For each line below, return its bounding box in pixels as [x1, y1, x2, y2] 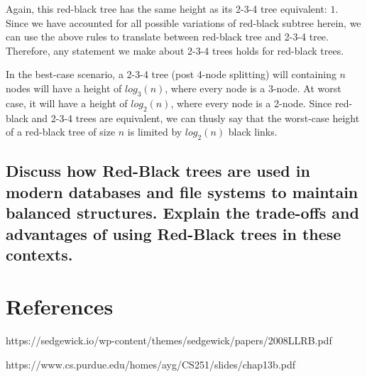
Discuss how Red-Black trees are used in [6, 160, 310, 182]
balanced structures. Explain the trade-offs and [6, 202, 359, 224]
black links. [228, 124, 278, 139]
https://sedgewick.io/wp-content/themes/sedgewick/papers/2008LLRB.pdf [6, 333, 332, 348]
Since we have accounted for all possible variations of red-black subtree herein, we [6, 15, 361, 30]
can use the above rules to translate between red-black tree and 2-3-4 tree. [6, 29, 329, 44]
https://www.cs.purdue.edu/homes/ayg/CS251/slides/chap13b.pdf [6, 357, 296, 372]
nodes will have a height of [6, 80, 122, 95]
